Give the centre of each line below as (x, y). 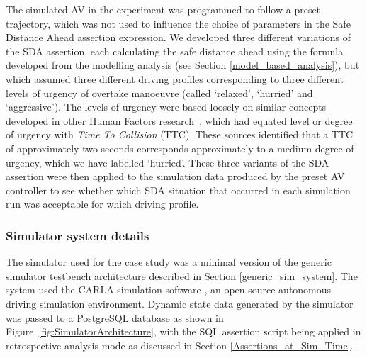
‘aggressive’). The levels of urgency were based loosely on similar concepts (166, 107)
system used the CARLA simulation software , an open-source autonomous (169, 290)
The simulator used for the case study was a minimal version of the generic (169, 262)
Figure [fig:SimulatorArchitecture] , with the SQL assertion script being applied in (183, 331)
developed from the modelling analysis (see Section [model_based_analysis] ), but (183, 65)
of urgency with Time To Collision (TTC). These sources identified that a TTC (180, 134)
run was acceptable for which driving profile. (102, 204)
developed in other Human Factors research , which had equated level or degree (179, 120)
